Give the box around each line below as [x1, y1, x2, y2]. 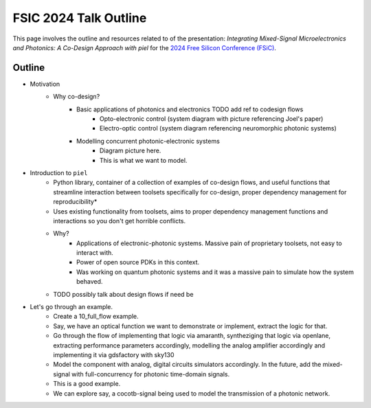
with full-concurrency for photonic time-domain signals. [71, 370, 230, 378]
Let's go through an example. [30, 303, 113, 311]
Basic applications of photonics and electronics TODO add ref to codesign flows [76, 105, 304, 113]
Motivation [30, 80, 60, 88]
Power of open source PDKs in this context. [76, 258, 200, 267]
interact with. [76, 249, 113, 257]
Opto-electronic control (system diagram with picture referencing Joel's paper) [100, 115, 324, 123]
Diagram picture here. [100, 146, 161, 155]
